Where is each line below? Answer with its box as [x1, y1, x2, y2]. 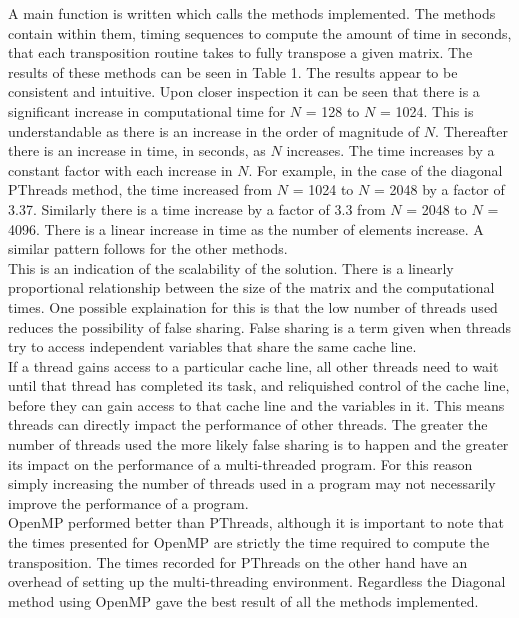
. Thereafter [435, 120, 508, 141]
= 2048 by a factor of [373, 179, 505, 200]
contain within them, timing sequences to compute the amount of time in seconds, [8, 22, 512, 43]
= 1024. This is [379, 100, 474, 121]
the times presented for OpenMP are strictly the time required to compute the [8, 532, 490, 553]
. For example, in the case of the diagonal [248, 159, 503, 180]
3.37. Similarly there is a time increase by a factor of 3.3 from [8, 198, 386, 219]
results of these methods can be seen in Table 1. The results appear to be [8, 61, 458, 82]
